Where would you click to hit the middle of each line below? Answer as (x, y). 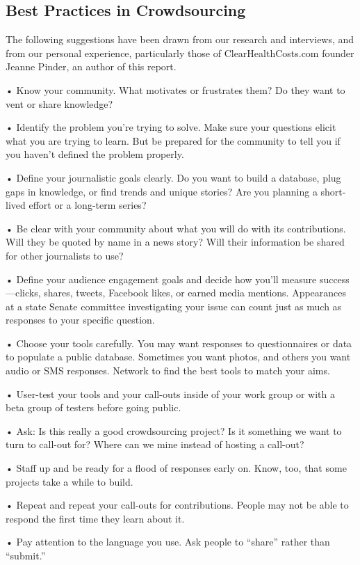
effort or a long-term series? (88, 205)
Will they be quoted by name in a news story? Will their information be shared (175, 242)
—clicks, (23, 293)
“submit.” (26, 556)
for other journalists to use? (65, 255)
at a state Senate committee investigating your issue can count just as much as (174, 306)
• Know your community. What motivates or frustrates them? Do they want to (175, 89)
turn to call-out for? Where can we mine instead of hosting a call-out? (155, 444)
